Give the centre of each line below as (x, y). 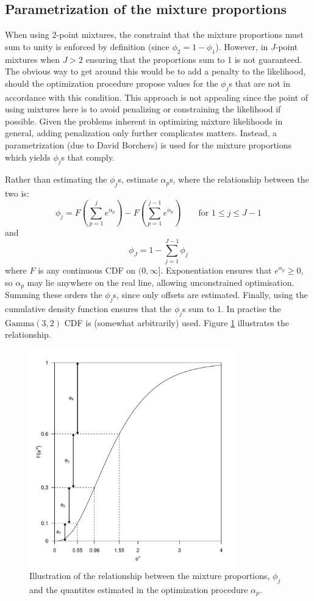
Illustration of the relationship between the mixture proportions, (150, 576)
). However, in (242, 46)
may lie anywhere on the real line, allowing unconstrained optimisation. (161, 282)
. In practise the (251, 308)
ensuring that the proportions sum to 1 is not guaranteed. (194, 59)
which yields (28, 157)
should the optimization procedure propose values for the (112, 83)
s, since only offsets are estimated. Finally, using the (210, 295)
